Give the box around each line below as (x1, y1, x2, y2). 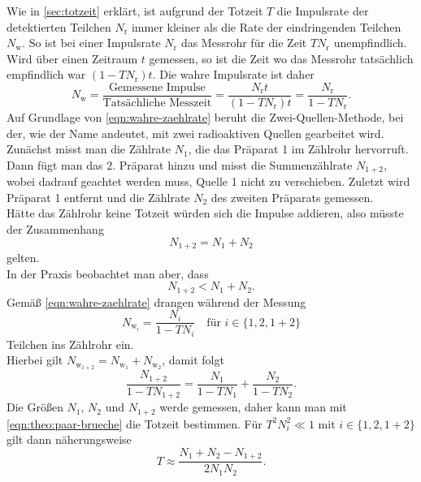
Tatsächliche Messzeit (102, 97, 212, 110)
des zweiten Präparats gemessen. (210, 188, 374, 205)
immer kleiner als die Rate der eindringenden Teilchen (131, 18, 401, 35)
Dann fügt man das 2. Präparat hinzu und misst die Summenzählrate (7, 156, 353, 173)
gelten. (7, 249, 40, 266)
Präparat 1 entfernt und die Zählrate (7, 188, 190, 205)
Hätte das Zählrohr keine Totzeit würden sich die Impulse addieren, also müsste (7, 204, 404, 222)
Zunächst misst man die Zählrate (7, 140, 171, 157)
